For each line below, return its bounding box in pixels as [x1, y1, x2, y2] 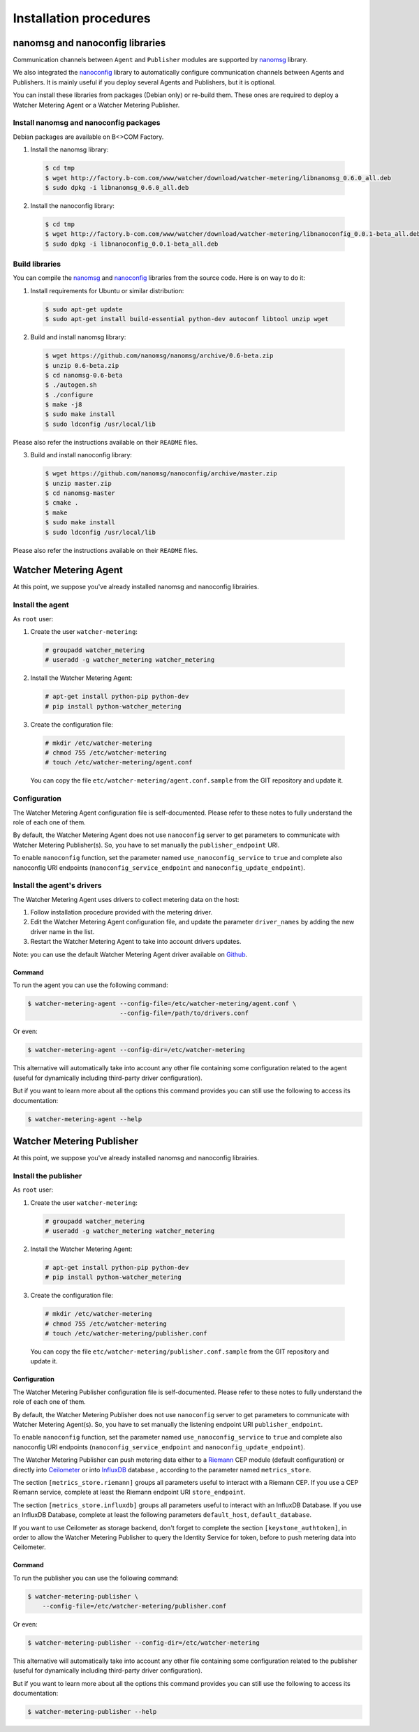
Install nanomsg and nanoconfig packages [13, 118, 161, 128]
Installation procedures [13, 10, 151, 26]
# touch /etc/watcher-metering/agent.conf [45, 758, 193, 767]
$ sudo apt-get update [45, 305, 123, 313]
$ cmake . [45, 499, 79, 507]
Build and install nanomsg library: [30, 333, 126, 341]
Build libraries [13, 259, 61, 269]
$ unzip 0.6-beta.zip [45, 362, 119, 369]
